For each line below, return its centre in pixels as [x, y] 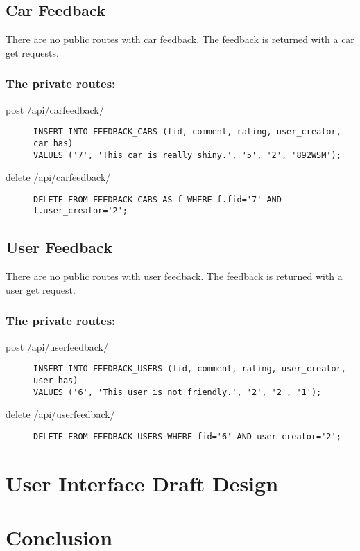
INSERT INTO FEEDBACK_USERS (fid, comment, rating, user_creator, [190, 369]
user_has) [56, 380]
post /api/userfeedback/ [57, 346]
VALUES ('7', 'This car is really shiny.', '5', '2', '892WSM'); [187, 155]
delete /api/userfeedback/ [60, 414]
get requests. [32, 52]
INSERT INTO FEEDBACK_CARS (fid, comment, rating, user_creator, [187, 132]
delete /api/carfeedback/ [58, 177]
